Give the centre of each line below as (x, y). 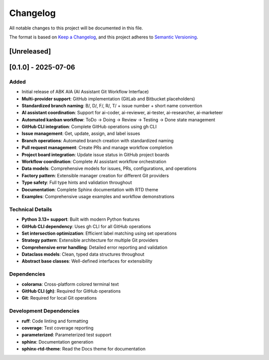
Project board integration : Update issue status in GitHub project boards (95, 154)
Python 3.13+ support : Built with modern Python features (81, 219)
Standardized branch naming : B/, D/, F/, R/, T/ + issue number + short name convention (112, 105)
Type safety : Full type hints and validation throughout (77, 183)
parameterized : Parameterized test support (67, 335)
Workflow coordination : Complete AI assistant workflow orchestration (94, 162)
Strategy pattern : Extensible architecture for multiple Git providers (90, 240)
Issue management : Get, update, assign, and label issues (81, 134)
